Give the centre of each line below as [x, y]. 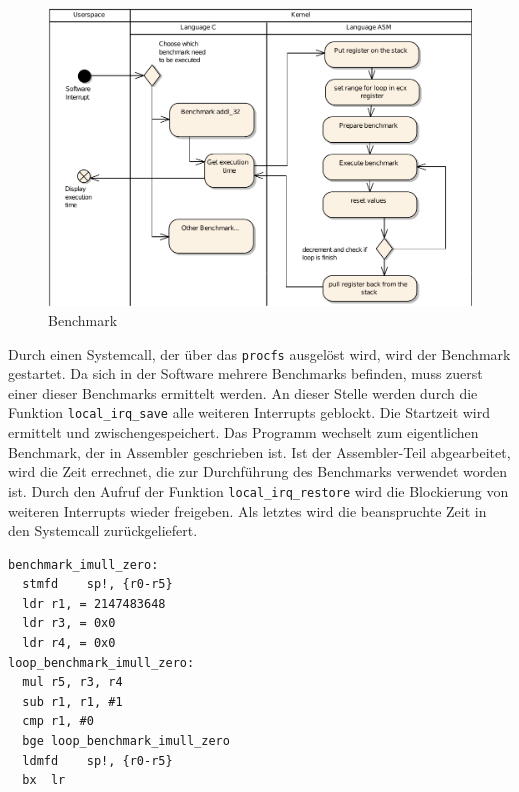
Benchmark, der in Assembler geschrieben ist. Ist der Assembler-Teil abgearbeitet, [259, 451]
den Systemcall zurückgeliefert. [103, 530]
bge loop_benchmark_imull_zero [126, 741]
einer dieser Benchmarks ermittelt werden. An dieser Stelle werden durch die [243, 392]
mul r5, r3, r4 [72, 682]
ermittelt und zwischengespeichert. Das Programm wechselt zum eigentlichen [243, 432]
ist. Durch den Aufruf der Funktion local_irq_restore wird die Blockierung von [258, 490]
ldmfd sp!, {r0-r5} [97, 760]
